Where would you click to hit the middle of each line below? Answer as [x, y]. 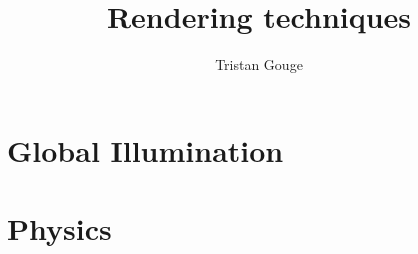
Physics [59, 228]
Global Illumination [145, 149]
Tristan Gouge [259, 64]
